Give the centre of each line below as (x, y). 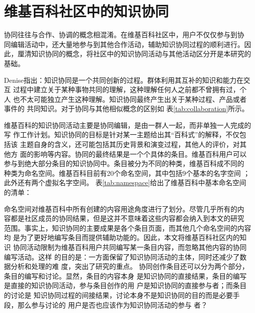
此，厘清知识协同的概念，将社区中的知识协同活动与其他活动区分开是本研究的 (127, 54)
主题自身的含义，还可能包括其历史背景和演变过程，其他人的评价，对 (130, 144)
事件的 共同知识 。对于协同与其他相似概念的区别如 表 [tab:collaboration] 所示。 (127, 108)
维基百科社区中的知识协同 (87, 11)
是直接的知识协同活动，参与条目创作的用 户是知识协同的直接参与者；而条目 (125, 285)
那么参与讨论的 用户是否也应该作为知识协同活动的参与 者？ (113, 304)
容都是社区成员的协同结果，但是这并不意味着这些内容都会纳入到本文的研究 (124, 218)
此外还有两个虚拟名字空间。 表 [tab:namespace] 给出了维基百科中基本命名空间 (125, 182)
